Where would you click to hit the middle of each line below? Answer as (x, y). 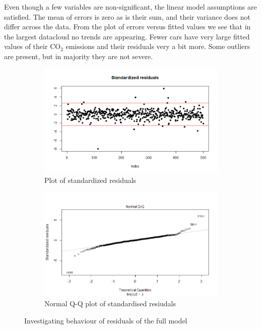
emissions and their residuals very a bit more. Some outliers (158, 46)
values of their (26, 46)
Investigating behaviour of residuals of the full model (106, 320)
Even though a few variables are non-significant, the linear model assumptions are (130, 7)
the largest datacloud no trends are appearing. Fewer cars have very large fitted (127, 36)
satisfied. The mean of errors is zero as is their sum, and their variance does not (127, 16)
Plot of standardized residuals (90, 180)
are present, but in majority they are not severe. (79, 56)
